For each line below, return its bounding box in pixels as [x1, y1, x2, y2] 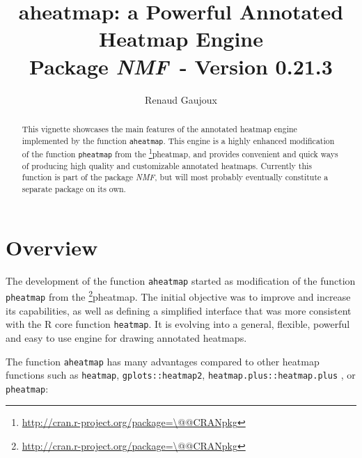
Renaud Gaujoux [145, 92, 217, 106]
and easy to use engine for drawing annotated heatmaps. [6, 330, 247, 345]
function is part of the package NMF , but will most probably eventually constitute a [22, 171, 329, 183]
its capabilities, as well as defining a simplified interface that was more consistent [6, 303, 352, 317]
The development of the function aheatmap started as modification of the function [6, 273, 356, 287]
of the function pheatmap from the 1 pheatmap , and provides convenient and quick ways [22, 145, 338, 159]
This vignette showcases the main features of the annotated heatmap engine [22, 123, 297, 134]
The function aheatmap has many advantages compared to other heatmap [6, 354, 320, 368]
